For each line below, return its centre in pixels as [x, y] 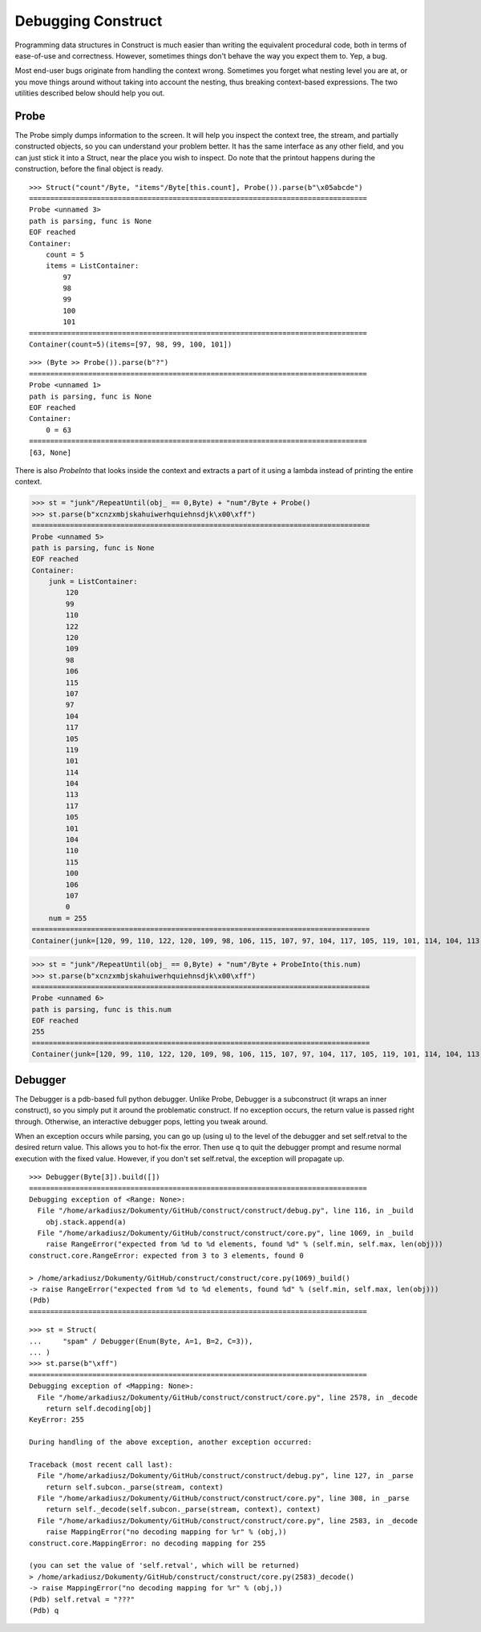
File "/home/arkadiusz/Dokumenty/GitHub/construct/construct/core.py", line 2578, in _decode [228, 1397]
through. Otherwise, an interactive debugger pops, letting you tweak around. [141, 1121]
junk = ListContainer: [93, 582]
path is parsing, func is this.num [101, 1009]
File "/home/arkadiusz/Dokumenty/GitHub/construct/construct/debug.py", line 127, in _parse [226, 1476]
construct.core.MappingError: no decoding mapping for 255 [148, 1543]
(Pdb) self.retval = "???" [82, 1599]
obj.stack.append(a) [86, 1222]
